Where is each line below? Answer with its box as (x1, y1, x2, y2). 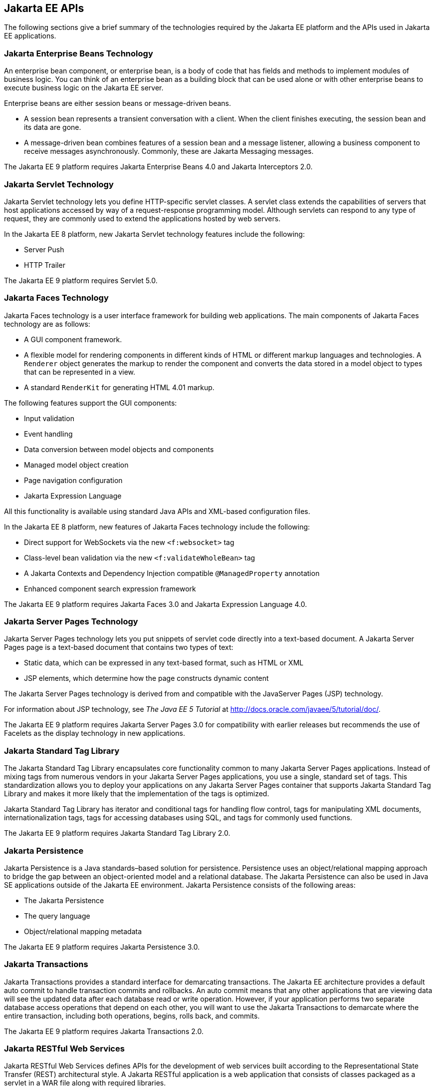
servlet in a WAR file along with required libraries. (4, 1079, 166, 1088)
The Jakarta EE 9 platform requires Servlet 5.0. (4, 276, 158, 285)
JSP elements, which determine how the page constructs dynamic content (24, 674, 269, 683)
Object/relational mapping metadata (24, 927, 142, 936)
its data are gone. (24, 123, 81, 132)
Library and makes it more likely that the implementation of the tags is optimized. (4, 789, 269, 798)
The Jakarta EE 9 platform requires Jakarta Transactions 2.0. (4, 1027, 204, 1036)
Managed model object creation (24, 460, 129, 469)
